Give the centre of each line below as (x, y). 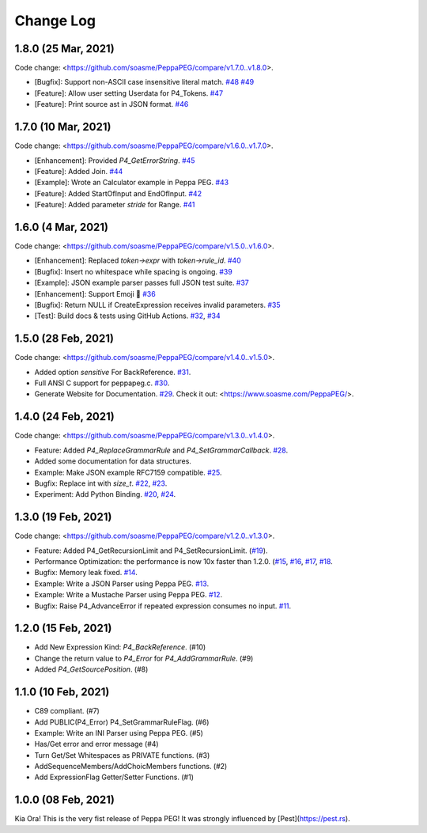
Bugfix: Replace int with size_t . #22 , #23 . (101, 483)
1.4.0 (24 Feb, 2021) (64, 416)
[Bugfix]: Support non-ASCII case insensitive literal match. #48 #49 (144, 82)
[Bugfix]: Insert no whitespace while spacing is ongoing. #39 (133, 271)
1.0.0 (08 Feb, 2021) (64, 800)
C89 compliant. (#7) (67, 711)
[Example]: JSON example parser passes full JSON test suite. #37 (142, 283)
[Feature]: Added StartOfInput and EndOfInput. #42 (118, 193)
